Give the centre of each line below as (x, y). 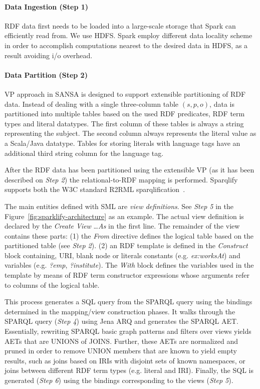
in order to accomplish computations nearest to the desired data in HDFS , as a (126, 45)
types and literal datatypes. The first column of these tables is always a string (124, 123)
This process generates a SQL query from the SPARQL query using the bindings (128, 302)
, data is (222, 104)
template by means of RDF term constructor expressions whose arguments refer (127, 275)
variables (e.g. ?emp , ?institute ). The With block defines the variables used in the (129, 265)
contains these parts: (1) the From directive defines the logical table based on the (129, 235)
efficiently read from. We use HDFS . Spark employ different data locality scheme (128, 35)
